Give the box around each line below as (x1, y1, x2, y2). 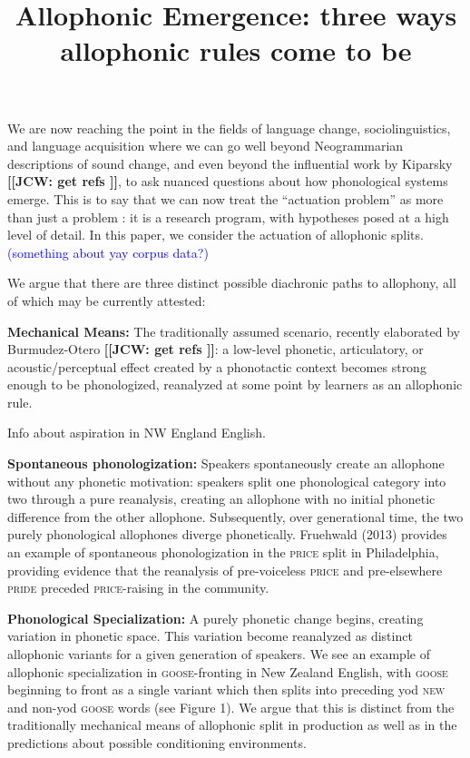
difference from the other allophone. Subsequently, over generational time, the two (7, 507, 464, 526)
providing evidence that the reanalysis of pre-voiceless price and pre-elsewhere (7, 560, 443, 579)
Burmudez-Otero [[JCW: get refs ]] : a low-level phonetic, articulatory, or (7, 340, 424, 359)
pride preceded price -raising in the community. (7, 578, 269, 597)
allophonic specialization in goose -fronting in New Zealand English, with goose (7, 662, 448, 681)
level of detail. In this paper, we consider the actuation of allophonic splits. (7, 225, 424, 244)
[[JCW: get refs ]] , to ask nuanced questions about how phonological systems (7, 172, 448, 191)
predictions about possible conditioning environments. (7, 733, 307, 752)
